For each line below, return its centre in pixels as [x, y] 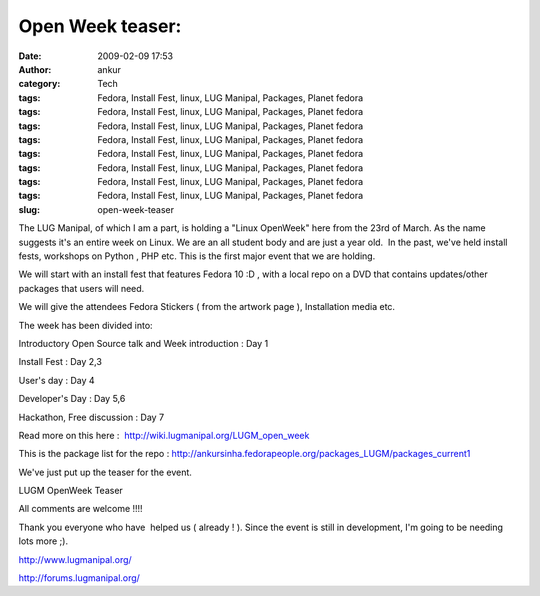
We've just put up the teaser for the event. [105, 472]
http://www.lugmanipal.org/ [75, 559]
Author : [35, 69]
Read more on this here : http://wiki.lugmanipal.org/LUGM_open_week [164, 435]
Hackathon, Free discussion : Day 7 [91, 417]
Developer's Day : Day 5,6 [72, 399]
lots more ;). [43, 541]
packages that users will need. [81, 288]
